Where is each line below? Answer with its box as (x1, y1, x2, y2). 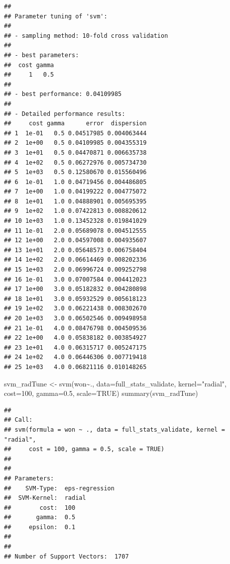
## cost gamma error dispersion (4, 120, 147, 127)
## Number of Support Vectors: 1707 (4, 553, 129, 560)
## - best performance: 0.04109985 (4, 91, 122, 98)
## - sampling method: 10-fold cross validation (4, 32, 168, 39)
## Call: (4, 416, 33, 424)
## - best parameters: (4, 51, 79, 59)
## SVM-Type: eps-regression (4, 484, 115, 492)
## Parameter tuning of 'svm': (4, 12, 108, 20)
